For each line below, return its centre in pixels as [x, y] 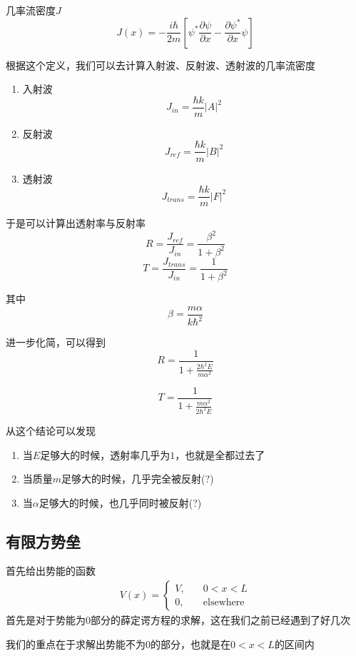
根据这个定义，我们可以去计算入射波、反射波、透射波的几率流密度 [161, 65]
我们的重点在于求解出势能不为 [76, 644]
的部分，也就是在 [190, 644]
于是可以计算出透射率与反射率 [76, 223]
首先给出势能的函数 [51, 571]
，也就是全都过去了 [220, 454]
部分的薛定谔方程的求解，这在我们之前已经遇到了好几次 [220, 620]
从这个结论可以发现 [51, 430]
